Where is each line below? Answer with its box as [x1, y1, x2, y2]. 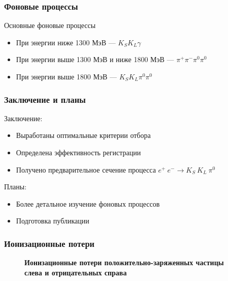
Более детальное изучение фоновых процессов [16, 198, 160, 209]
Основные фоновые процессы [4, 20, 96, 31]
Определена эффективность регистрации [16, 147, 141, 157]
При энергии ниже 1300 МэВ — [16, 37, 116, 47]
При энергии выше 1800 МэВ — [16, 71, 117, 81]
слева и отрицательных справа [24, 267, 127, 277]
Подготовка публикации [16, 215, 89, 226]
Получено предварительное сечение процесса [16, 164, 156, 175]
